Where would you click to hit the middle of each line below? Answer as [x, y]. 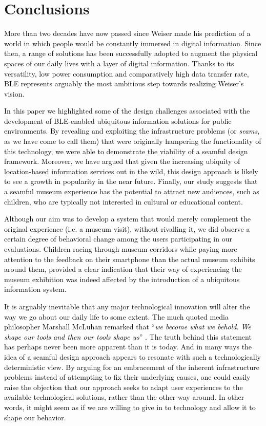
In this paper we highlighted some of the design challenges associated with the [127, 111]
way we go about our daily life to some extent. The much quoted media [116, 316]
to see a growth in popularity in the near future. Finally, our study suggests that [131, 181]
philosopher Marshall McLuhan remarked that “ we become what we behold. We [128, 327]
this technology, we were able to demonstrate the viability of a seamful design [126, 151]
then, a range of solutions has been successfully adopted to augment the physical [131, 53]
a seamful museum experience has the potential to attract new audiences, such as [132, 191]
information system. [35, 289]
